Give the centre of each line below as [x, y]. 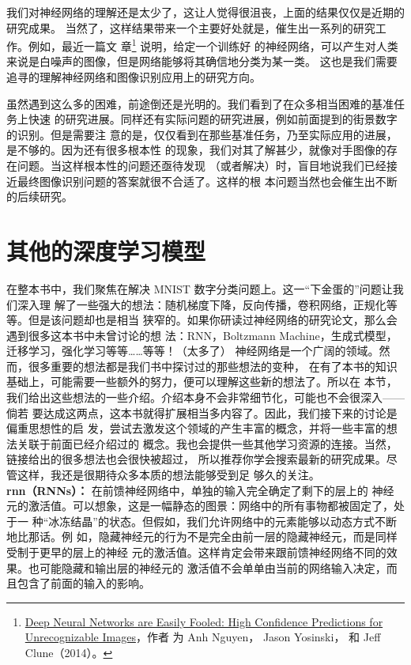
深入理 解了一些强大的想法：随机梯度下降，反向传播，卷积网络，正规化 [202, 304]
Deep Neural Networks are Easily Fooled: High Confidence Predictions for [204, 621]
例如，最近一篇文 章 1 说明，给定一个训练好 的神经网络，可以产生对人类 [213, 45]
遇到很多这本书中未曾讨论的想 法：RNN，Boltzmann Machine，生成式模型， [202, 335]
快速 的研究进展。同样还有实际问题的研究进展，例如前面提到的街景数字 [213, 119]
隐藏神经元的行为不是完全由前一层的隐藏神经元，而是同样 [248, 537]
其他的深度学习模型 [106, 250]
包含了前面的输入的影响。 [83, 583]
